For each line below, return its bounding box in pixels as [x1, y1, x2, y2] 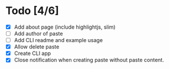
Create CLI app [14, 50, 51, 57]
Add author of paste [14, 30, 63, 37]
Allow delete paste [14, 43, 60, 50]
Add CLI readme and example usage [14, 37, 103, 44]
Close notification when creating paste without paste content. [14, 57, 165, 64]
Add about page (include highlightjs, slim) [14, 23, 116, 30]
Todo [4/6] [5, 4, 60, 18]
